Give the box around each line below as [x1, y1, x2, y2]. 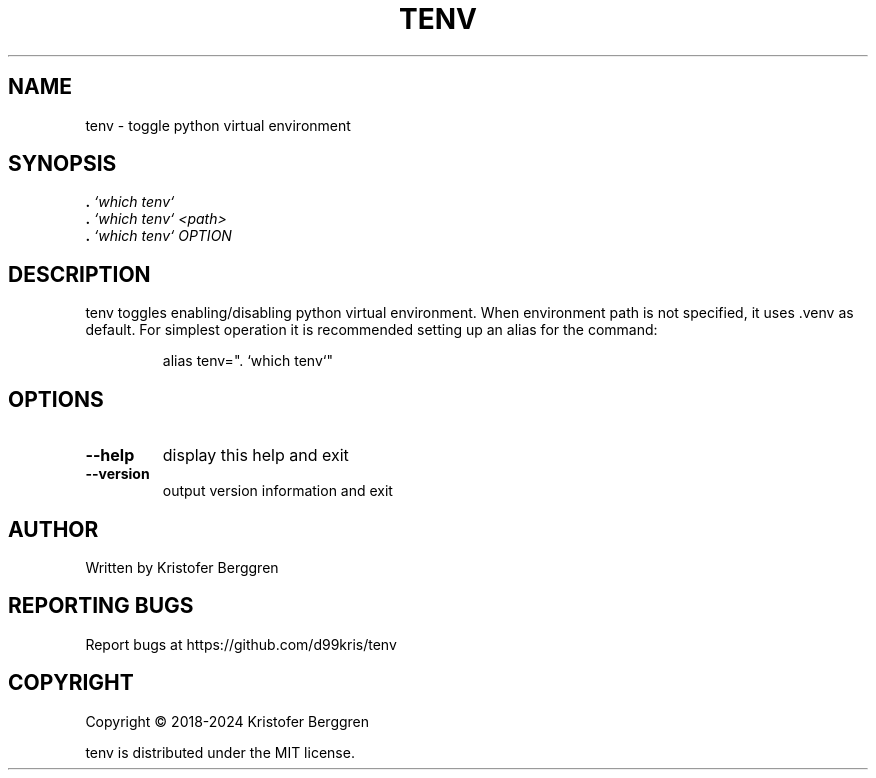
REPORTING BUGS [8, 593, 194, 619]
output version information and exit [162, 482, 393, 500]
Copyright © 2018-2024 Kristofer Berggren [85, 712, 370, 730]
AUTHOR [8, 516, 99, 542]
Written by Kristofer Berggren [85, 558, 279, 576]
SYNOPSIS [8, 151, 117, 177]
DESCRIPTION [8, 261, 151, 287]
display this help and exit [162, 445, 349, 466]
